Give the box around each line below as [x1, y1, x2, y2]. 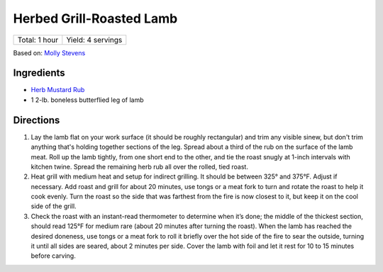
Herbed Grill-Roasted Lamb [13, 11, 178, 26]
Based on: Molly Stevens [13, 48, 86, 57]
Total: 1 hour [17, 35, 59, 45]
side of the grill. [30, 202, 77, 210]
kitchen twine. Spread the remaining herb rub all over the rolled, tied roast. [30, 162, 248, 171]
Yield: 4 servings [66, 35, 123, 45]
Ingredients [13, 67, 65, 79]
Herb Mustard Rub [30, 86, 85, 94]
